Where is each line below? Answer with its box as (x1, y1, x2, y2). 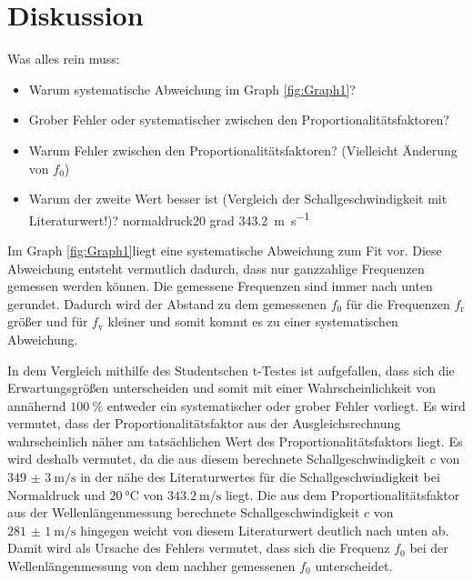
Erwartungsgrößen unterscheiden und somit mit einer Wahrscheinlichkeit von (7, 378, 436, 397)
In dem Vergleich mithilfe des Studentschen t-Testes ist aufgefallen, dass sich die (7, 360, 455, 379)
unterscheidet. (315, 556, 393, 576)
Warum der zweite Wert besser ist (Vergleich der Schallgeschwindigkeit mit (28, 189, 448, 208)
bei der (409, 538, 448, 557)
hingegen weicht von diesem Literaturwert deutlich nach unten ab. (80, 520, 449, 539)
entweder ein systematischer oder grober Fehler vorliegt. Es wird (106, 396, 466, 415)
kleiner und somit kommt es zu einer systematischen (107, 312, 398, 331)
